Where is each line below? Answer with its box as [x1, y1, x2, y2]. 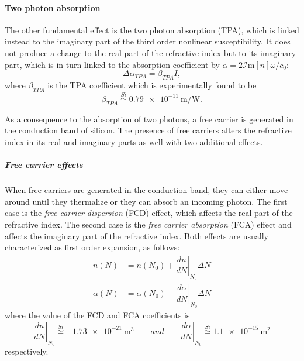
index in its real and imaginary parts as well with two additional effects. [5, 135, 263, 147]
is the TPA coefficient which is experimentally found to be [47, 78, 257, 91]
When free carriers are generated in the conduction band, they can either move [5, 184, 288, 196]
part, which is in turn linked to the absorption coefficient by [5, 58, 220, 70]
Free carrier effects [5, 159, 83, 171]
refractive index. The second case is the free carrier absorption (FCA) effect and [5, 218, 292, 230]
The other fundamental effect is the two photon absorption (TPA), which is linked [5, 23, 299, 36]
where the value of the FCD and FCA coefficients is [5, 309, 190, 321]
